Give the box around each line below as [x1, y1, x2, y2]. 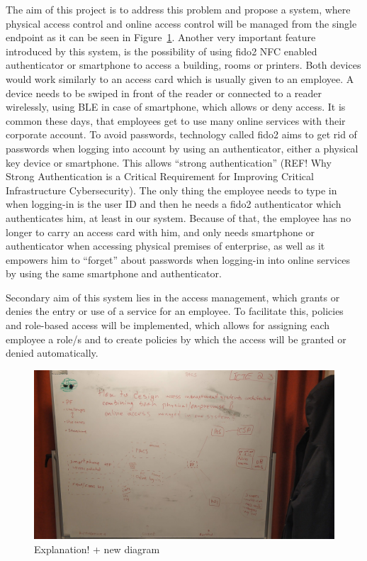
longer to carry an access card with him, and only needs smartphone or [6, 224, 315, 239]
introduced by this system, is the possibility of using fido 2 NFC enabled [6, 43, 317, 58]
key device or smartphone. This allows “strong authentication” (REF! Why [6, 155, 332, 170]
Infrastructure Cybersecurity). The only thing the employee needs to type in [6, 182, 337, 197]
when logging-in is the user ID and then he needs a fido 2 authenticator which [6, 196, 341, 211]
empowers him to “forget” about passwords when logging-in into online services [6, 252, 350, 267]
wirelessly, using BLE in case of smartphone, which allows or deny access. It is [6, 99, 346, 114]
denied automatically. [6, 345, 98, 360]
